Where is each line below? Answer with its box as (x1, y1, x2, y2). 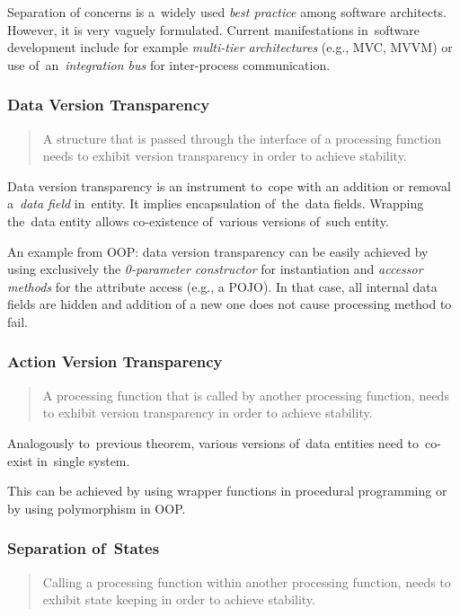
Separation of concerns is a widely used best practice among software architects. (7, 3, 447, 21)
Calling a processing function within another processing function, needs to (42, 572, 451, 591)
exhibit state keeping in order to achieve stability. (42, 590, 315, 609)
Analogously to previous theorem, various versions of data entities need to (7, 433, 419, 452)
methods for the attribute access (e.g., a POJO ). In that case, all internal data (7, 277, 438, 295)
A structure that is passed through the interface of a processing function (42, 128, 442, 147)
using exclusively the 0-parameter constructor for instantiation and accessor (7, 260, 423, 278)
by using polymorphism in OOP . (7, 498, 186, 517)
